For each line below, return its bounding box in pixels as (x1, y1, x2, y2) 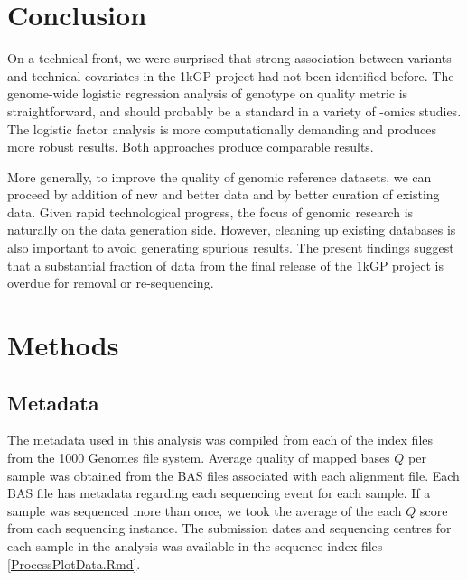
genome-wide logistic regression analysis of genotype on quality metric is (7, 84, 408, 103)
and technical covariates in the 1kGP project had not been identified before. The (7, 66, 454, 85)
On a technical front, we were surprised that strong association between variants (7, 49, 452, 68)
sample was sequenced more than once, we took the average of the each (7, 501, 402, 520)
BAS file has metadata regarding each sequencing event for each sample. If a (7, 483, 431, 502)
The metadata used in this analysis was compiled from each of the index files (7, 430, 434, 449)
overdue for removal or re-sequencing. (7, 273, 214, 292)
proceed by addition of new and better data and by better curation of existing (7, 185, 440, 204)
